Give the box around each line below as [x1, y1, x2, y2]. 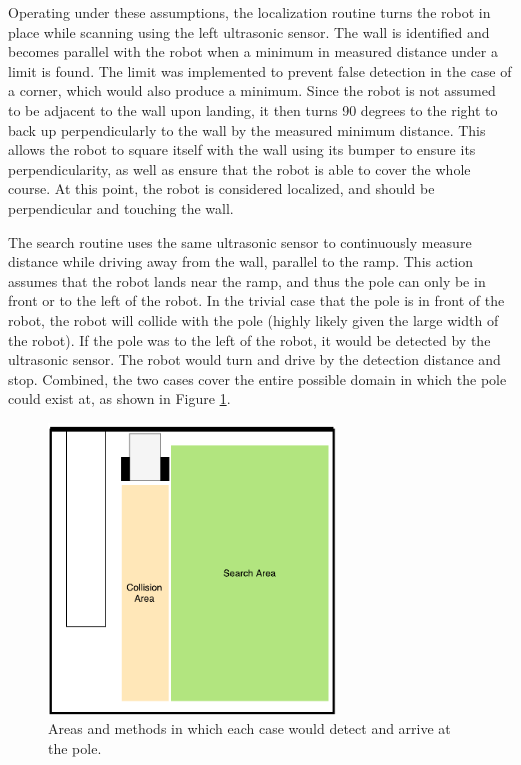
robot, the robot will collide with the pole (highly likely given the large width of [8, 309, 499, 330]
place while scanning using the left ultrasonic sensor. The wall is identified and [8, 21, 490, 42]
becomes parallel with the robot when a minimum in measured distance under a [8, 41, 498, 62]
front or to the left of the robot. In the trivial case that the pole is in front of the [8, 290, 505, 311]
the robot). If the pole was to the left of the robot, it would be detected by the [8, 329, 491, 350]
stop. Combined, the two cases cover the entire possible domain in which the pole [8, 368, 507, 389]
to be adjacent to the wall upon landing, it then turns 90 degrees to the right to [8, 99, 498, 120]
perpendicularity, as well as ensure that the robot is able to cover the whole [8, 158, 471, 179]
